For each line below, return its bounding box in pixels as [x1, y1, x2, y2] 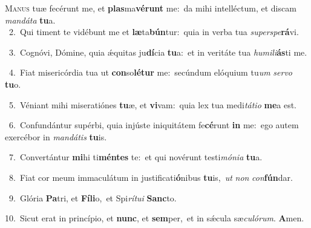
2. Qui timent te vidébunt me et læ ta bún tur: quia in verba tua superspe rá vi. [8, 25, 299, 38]
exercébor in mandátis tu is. [5, 130, 107, 143]
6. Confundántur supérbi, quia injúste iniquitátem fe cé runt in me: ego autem [8, 119, 299, 131]
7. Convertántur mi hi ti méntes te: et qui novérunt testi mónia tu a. [8, 151, 263, 163]
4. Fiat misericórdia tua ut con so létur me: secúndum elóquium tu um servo [8, 66, 292, 79]
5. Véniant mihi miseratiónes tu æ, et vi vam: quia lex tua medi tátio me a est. [8, 98, 296, 111]
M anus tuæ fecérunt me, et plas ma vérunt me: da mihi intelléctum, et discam [5, 2, 296, 14]
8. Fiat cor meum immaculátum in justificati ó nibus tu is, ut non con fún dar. [8, 171, 293, 183]
